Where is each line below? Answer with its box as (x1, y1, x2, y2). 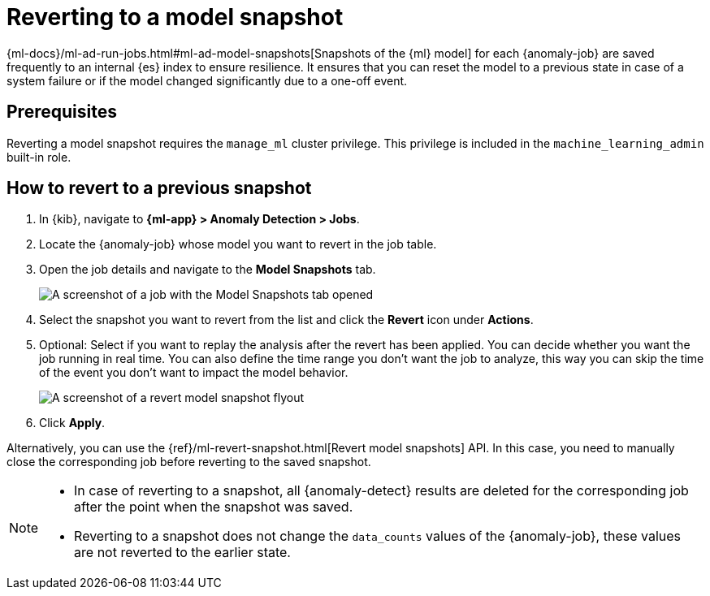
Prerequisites (6, 101, 117, 123)
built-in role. (6, 149, 71, 164)
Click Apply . (39, 416, 106, 430)
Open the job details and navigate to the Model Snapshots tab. (39, 262, 376, 277)
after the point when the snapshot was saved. (74, 499, 353, 516)
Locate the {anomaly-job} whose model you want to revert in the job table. (39, 237, 437, 252)
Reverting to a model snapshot (6, 3, 344, 31)
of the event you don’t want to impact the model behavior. (39, 365, 349, 380)
